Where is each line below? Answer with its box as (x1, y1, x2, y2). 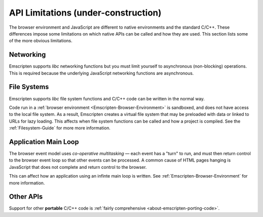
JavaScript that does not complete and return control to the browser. (9, 164, 147, 170)
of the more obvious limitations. (9, 38, 73, 44)
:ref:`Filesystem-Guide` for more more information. (9, 125, 111, 131)
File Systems (9, 83, 49, 91)
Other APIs (9, 193, 43, 201)
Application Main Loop (9, 138, 79, 146)
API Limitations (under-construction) (9, 7, 162, 18)
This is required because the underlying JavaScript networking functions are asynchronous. (9, 70, 194, 76)
